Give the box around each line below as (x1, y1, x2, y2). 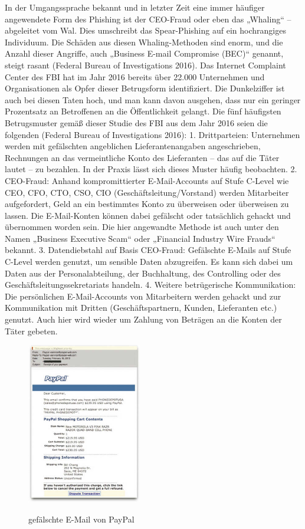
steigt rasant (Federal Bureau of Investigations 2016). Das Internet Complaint (5, 58, 286, 71)
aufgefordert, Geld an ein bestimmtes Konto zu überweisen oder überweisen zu (5, 198, 289, 210)
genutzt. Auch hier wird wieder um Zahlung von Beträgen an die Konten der (5, 313, 282, 326)
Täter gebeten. (5, 324, 58, 337)
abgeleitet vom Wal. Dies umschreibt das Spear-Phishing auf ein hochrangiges (5, 24, 286, 37)
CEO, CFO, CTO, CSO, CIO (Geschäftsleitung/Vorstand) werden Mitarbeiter (5, 186, 289, 198)
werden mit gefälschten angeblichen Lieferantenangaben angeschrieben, (5, 140, 261, 152)
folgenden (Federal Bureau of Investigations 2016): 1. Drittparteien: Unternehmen (5, 128, 300, 140)
